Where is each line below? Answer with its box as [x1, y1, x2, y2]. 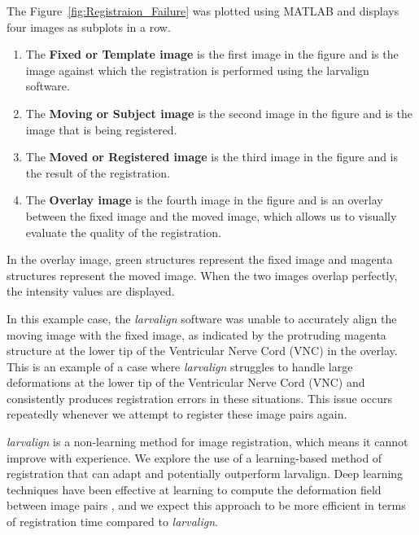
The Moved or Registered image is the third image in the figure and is [25, 148, 399, 165]
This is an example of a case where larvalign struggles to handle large [7, 357, 353, 375]
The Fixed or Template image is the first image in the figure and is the [25, 46, 399, 63]
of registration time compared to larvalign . [7, 513, 218, 530]
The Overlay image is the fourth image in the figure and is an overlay [25, 191, 383, 208]
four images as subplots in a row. [7, 18, 171, 35]
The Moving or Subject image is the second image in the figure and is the [25, 104, 412, 121]
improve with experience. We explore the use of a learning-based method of [7, 449, 382, 466]
